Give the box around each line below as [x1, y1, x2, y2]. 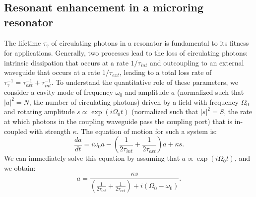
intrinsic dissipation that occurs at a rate [4, 57, 128, 67]
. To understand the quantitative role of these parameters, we [51, 76, 239, 87]
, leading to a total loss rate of [119, 67, 212, 77]
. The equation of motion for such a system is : [76, 126, 217, 136]
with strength [29, 126, 70, 136]
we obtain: [4, 162, 36, 173]
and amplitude [125, 87, 169, 97]
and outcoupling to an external [149, 57, 244, 67]
